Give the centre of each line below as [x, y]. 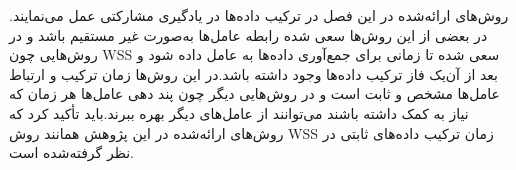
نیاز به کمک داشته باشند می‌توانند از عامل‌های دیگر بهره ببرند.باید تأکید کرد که [239, 112]
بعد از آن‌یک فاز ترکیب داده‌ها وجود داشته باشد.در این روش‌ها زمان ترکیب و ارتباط [253, 73]
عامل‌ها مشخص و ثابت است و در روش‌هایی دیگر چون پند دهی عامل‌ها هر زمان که [254, 93]
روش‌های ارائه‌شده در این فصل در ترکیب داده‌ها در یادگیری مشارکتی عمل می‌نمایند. [259, 15]
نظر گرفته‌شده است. [71, 152]
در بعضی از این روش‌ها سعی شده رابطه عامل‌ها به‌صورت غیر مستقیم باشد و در [248, 34]
